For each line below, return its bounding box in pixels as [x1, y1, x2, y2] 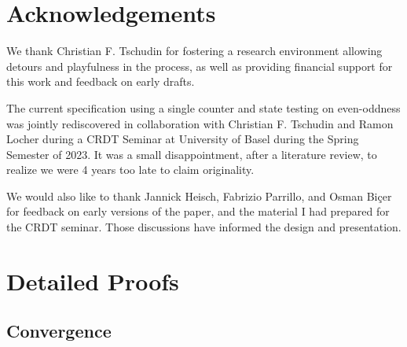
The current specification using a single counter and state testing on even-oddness [6, 99, 401, 116]
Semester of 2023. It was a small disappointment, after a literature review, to [6, 146, 377, 162]
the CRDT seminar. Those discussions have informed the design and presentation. [6, 219, 401, 235]
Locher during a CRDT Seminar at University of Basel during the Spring [6, 131, 359, 147]
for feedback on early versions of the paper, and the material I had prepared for [6, 203, 390, 220]
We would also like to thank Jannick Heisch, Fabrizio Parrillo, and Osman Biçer [6, 187, 392, 204]
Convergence [6, 319, 112, 343]
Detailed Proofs [6, 264, 179, 297]
